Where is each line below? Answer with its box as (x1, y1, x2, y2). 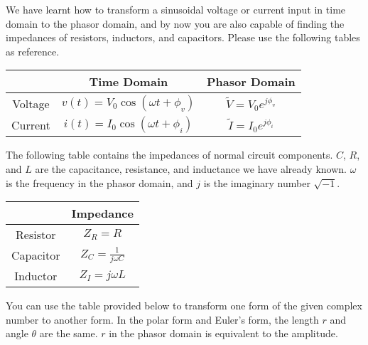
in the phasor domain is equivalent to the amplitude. (109, 326, 338, 341)
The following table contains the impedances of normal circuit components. (6, 147, 333, 162)
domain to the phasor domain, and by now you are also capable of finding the (6, 16, 345, 31)
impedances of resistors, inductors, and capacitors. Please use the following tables (6, 30, 360, 45)
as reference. (6, 43, 60, 58)
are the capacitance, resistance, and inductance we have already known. (35, 161, 347, 176)
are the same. (39, 326, 98, 341)
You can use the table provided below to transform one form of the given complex (6, 298, 362, 313)
